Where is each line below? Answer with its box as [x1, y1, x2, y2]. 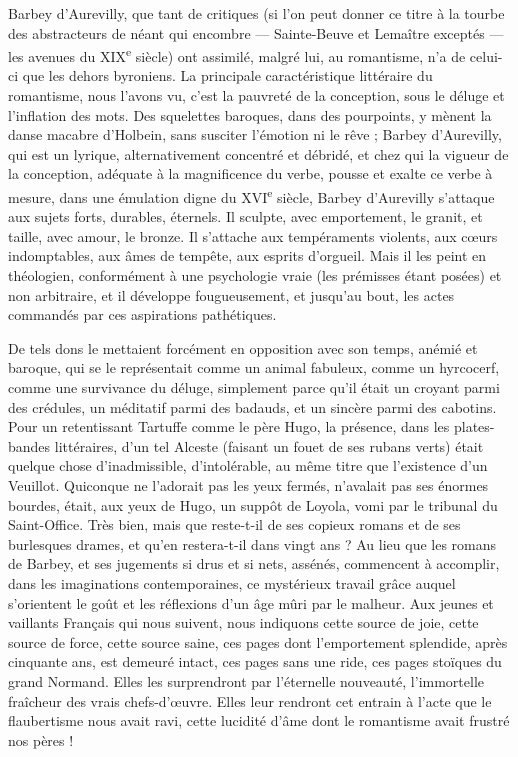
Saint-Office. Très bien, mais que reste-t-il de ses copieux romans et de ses [8, 514, 461, 535]
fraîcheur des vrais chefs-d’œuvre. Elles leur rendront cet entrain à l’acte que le [8, 690, 492, 711]
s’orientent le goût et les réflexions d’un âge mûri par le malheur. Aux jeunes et [8, 592, 494, 613]
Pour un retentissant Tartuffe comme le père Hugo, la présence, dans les [8, 416, 450, 437]
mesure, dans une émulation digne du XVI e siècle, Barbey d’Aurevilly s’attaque [8, 184, 495, 207]
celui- [469, 45, 503, 66]
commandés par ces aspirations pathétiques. [8, 304, 277, 325]
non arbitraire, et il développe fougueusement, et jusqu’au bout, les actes [8, 284, 455, 305]
